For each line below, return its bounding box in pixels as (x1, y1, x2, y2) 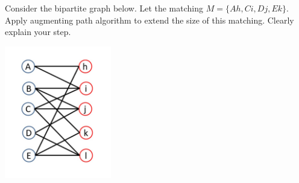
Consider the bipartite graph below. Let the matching (5, 2, 204, 14)
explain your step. (5, 25, 71, 38)
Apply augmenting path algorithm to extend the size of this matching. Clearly (5, 13, 294, 26)
